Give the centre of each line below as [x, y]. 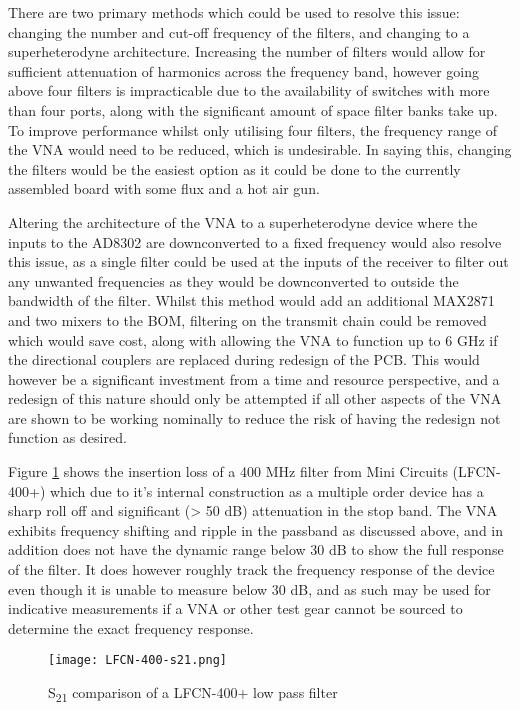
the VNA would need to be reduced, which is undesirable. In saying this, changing [260, 149]
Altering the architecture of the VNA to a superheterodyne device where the [243, 221]
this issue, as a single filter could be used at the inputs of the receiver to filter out [258, 261]
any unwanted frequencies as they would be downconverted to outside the [233, 280]
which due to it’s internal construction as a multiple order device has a [266, 490]
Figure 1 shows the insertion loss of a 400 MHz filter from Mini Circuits [228, 471]
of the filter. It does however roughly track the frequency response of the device [251, 569]
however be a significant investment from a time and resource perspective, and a [254, 378]
